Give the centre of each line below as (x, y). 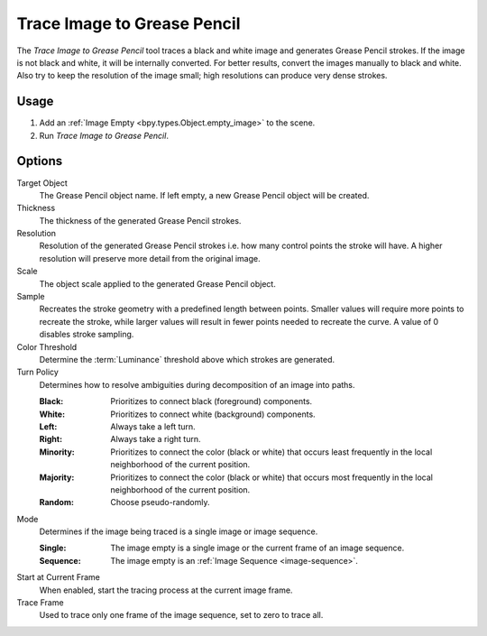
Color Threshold (47, 346)
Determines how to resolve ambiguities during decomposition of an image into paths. (197, 384)
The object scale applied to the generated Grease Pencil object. (158, 283)
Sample (31, 297)
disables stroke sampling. (87, 335)
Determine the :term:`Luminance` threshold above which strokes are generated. (187, 359)
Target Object (42, 183)
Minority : (57, 452)
